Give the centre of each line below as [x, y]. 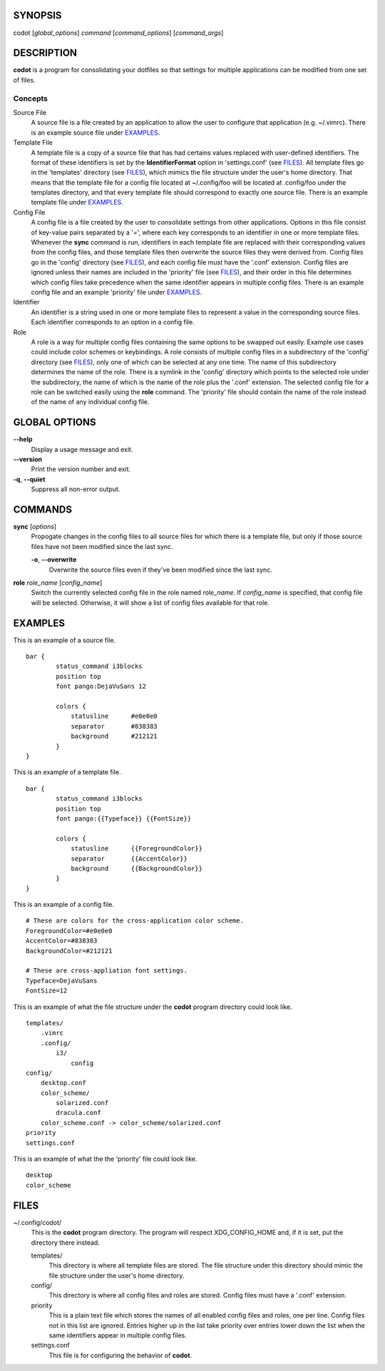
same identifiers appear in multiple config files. [118, 1335]
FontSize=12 [47, 991]
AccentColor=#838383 [62, 941]
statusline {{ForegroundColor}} [137, 849]
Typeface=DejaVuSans [62, 981]
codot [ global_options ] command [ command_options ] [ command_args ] [118, 33]
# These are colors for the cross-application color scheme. [135, 921]
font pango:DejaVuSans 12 [101, 687]
